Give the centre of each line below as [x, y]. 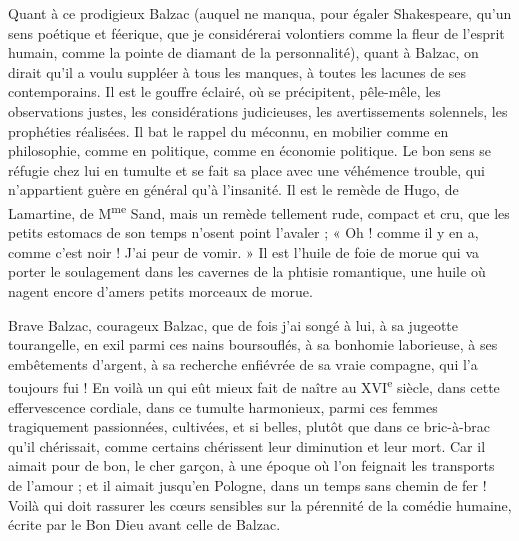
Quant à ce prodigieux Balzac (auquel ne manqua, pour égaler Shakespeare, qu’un [260, 13]
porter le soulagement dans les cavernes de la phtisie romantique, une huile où [247, 271]
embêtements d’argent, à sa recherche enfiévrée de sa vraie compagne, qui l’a [243, 363]
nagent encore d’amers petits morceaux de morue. [160, 290]
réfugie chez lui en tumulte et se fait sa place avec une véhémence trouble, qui [246, 169]
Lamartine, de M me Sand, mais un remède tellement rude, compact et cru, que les [259, 211]
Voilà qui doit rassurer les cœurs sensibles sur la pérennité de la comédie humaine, [260, 504]
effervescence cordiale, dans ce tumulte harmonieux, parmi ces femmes [223, 406]
